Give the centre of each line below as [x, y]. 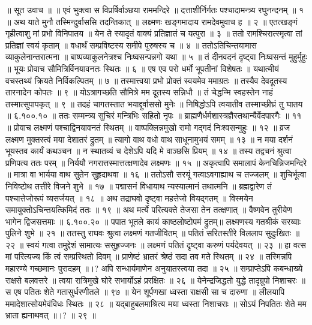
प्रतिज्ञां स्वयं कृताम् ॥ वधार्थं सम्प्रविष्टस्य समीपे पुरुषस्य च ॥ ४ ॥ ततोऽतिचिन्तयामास [131, 45]
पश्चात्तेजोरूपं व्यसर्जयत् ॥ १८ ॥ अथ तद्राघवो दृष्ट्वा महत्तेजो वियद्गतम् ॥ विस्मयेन [129, 198]
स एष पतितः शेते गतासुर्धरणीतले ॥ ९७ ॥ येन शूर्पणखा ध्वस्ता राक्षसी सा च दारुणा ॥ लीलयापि [145, 292]
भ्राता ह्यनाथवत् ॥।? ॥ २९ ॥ [51, 315]
